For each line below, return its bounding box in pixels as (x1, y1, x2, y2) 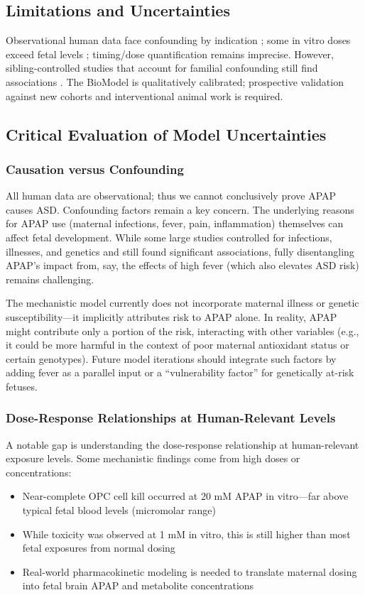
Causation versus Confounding (6, 160, 184, 178)
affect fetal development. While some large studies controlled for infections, (6, 229, 332, 244)
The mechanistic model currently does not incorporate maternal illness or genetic (6, 295, 359, 310)
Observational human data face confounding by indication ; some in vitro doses (6, 33, 351, 48)
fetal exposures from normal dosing (22, 540, 175, 555)
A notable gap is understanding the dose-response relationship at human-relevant (6, 437, 359, 452)
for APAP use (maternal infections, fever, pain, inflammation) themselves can (6, 216, 344, 231)
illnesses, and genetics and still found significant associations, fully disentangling (6, 244, 354, 258)
